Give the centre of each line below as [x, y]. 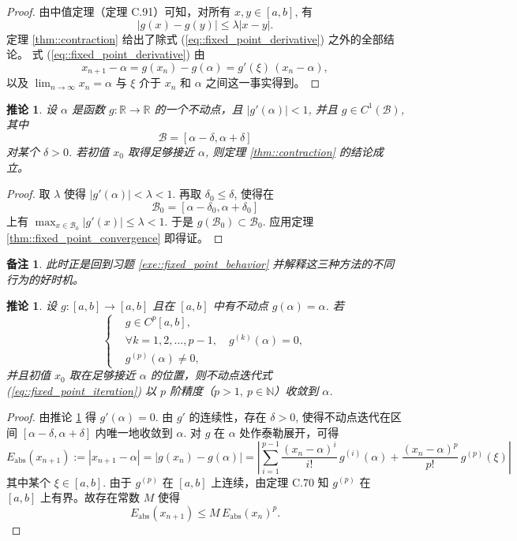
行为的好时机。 [45, 279]
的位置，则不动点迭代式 [211, 375]
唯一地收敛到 [139, 432]
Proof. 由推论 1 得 [51, 417]
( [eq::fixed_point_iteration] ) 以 [81, 390]
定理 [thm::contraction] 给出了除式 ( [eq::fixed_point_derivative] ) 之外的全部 [195, 38]
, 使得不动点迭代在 [343, 417]
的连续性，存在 [228, 417]
